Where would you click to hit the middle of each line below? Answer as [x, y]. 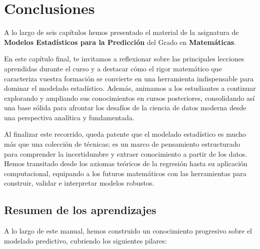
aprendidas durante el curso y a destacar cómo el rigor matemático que [113, 68]
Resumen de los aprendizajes [80, 210]
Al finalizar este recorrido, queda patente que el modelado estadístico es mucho [125, 134]
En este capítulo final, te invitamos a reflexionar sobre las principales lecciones [124, 59]
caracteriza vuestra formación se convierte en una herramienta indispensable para [129, 78]
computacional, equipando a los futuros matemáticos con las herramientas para [125, 173]
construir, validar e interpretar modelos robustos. [79, 183]
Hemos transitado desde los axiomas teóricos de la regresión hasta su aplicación [126, 163]
